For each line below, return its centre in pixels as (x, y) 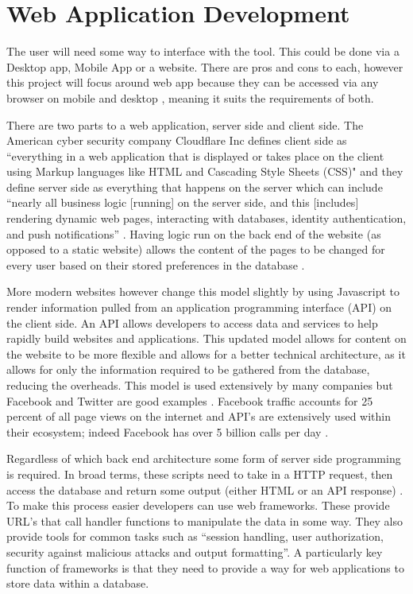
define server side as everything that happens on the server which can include (195, 186)
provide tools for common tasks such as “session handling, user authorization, (195, 536)
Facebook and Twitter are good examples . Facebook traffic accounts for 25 (190, 400)
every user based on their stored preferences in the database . (156, 264)
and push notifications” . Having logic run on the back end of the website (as (194, 233)
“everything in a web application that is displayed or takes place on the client (195, 155)
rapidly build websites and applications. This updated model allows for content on (206, 338)
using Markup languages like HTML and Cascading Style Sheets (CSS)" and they (205, 171)
